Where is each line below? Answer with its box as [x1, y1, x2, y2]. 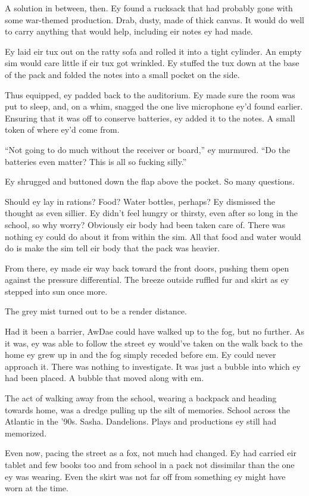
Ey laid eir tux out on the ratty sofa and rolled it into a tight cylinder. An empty [5, 45, 302, 57]
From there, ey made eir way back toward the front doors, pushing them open [5, 261, 289, 274]
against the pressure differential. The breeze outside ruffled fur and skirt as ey [5, 273, 289, 286]
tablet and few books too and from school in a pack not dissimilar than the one [5, 458, 295, 470]
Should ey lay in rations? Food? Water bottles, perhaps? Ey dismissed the [5, 195, 276, 207]
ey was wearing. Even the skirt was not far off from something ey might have [5, 470, 286, 482]
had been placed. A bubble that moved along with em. [5, 372, 204, 384]
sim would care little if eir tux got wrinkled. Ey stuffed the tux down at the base [5, 57, 299, 69]
